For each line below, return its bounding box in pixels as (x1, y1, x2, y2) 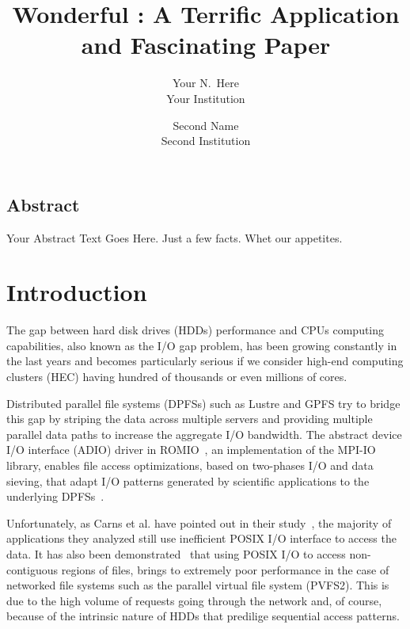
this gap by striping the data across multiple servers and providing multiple (6, 410, 373, 427)
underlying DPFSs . (6, 488, 104, 505)
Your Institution (166, 90, 245, 106)
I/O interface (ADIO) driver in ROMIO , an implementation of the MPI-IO (6, 441, 376, 458)
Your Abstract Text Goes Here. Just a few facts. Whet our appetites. (6, 229, 343, 246)
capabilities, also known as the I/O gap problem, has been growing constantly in (6, 337, 397, 353)
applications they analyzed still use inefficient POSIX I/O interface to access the (6, 530, 397, 547)
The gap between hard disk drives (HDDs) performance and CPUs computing (6, 322, 385, 338)
